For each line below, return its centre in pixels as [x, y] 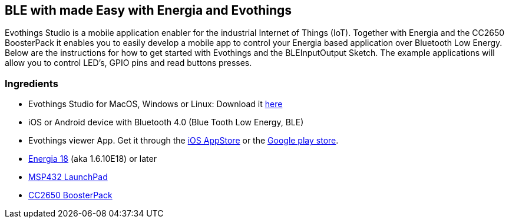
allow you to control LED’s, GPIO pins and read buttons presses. [128, 63]
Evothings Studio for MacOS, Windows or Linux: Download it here [156, 104]
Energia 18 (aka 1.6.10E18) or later [92, 159]
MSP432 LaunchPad [68, 177]
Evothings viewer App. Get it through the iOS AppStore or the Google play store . [184, 141]
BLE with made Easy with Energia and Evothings [148, 10]
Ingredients [32, 83]
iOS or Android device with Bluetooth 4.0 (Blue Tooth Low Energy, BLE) [166, 122]
